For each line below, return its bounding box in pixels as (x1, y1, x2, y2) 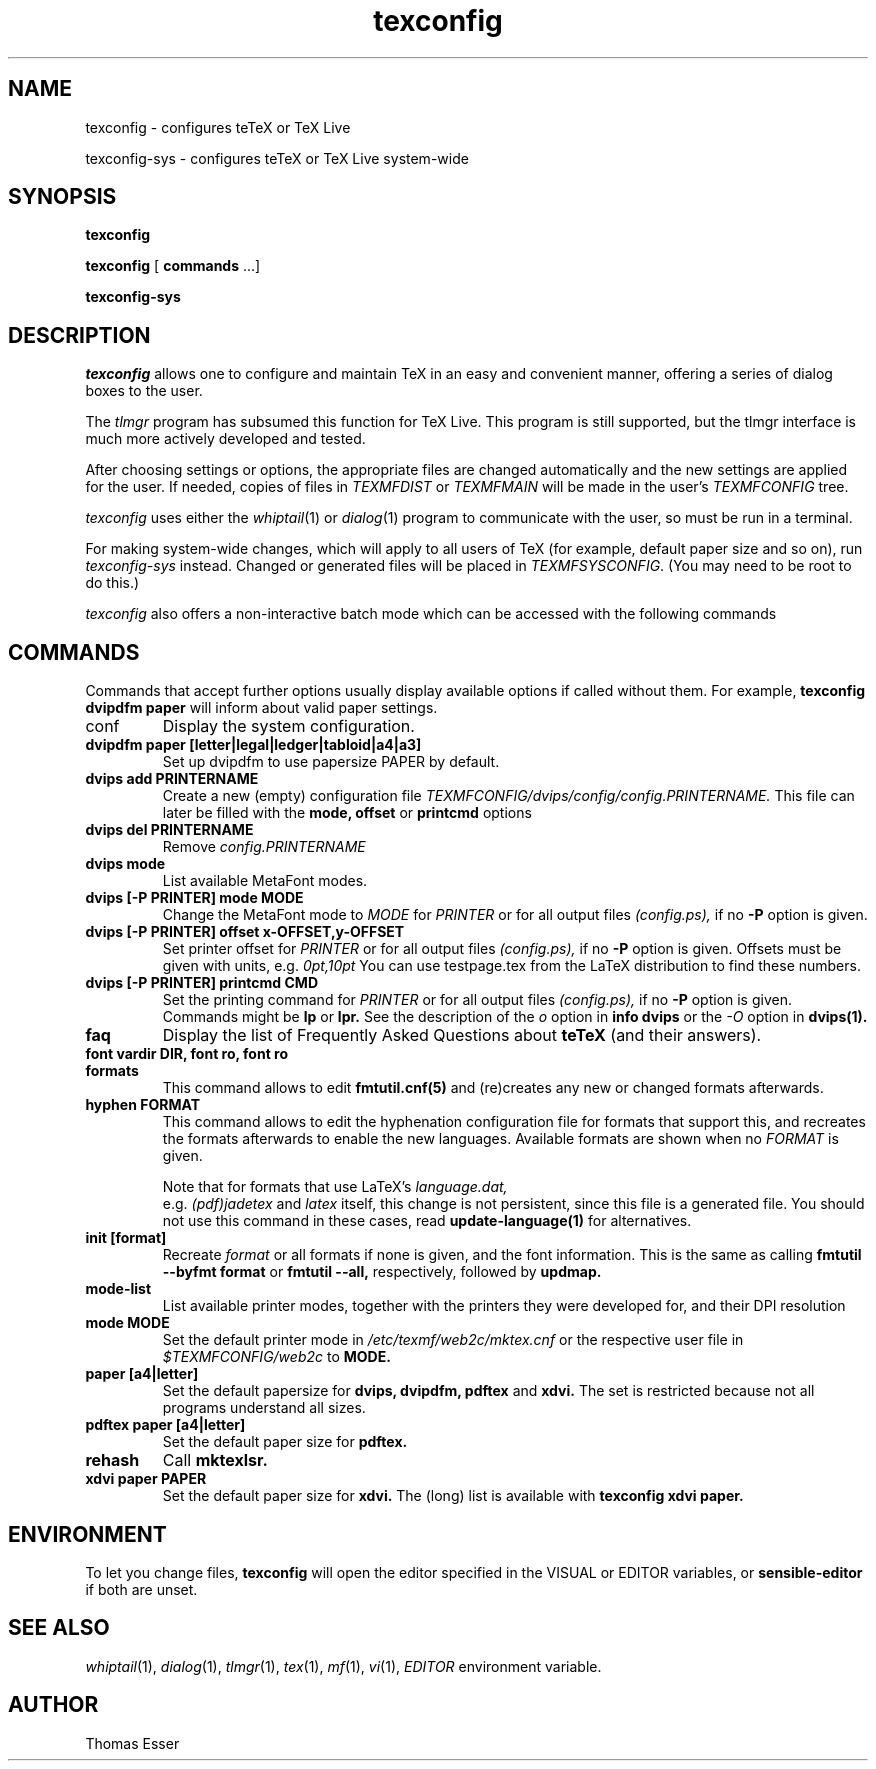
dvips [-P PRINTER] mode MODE (85, 889, 304, 907)
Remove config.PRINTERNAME (162, 838, 366, 856)
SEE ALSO (8, 1615, 110, 1641)
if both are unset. (85, 1580, 198, 1598)
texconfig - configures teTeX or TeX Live (85, 118, 351, 136)
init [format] (85, 1229, 167, 1247)
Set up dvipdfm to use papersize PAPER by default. (162, 753, 500, 771)
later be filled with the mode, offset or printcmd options (162, 804, 532, 822)
